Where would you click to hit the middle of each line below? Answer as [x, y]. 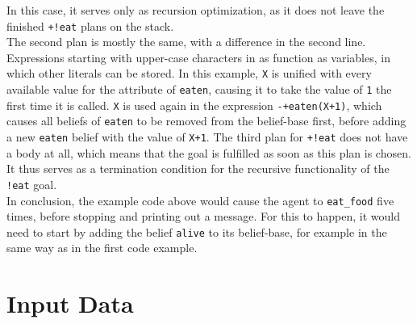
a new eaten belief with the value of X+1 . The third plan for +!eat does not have [207, 137]
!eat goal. [32, 184]
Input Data [70, 303]
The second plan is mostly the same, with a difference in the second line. [186, 42]
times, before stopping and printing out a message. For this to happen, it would [204, 216]
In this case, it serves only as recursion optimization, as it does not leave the [196, 10]
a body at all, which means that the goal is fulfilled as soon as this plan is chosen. [209, 152]
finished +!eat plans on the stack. [90, 25]
